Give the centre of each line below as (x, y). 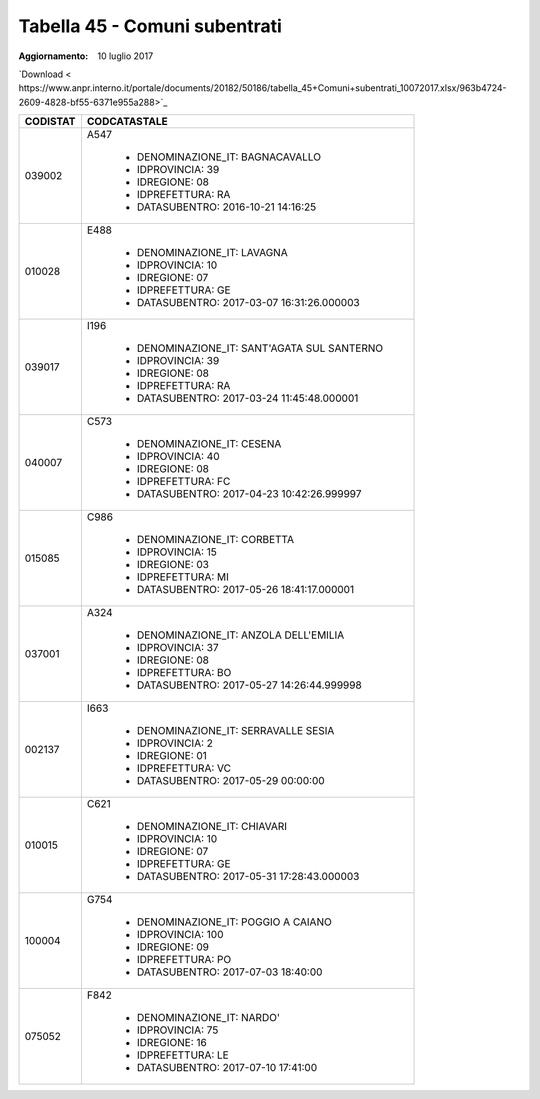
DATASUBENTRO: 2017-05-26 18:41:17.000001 (245, 590)
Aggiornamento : (53, 56)
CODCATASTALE (127, 122)
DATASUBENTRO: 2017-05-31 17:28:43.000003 (248, 877)
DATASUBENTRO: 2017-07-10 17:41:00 (227, 1068)
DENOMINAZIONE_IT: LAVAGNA (212, 253)
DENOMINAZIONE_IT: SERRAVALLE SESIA (235, 731)
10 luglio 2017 (125, 56)
